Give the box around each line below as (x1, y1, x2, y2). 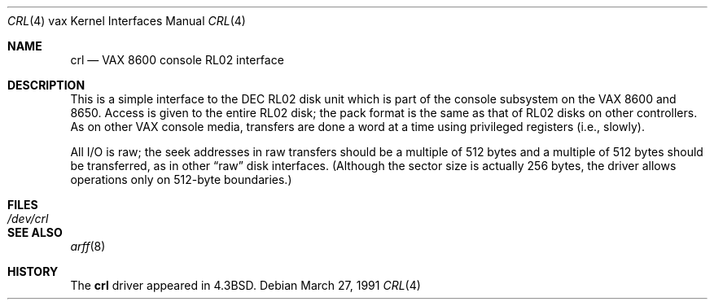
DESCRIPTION (7, 78, 85, 92)
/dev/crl (7, 212, 49, 225)
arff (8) (70, 239, 106, 253)
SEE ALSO (7, 225, 63, 239)
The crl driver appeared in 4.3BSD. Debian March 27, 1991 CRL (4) (70, 278, 421, 292)
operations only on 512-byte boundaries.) (70, 173, 292, 186)
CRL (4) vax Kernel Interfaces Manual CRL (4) (7, 14, 246, 28)
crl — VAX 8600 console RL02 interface (70, 53, 284, 67)
